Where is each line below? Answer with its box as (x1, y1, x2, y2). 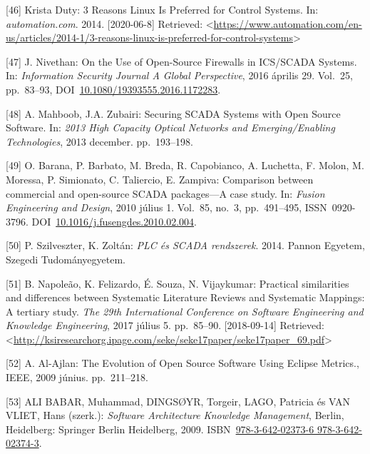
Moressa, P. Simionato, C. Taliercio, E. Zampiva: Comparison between (6, 171, 314, 186)
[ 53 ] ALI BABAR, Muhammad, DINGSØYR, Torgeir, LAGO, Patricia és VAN (6, 393, 351, 408)
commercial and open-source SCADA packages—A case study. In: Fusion (6, 186, 325, 201)
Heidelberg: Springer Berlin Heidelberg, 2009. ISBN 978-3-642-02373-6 (6, 421, 314, 436)
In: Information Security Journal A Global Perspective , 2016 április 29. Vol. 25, (6, 68, 353, 83)
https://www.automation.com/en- (213, 16, 362, 31)
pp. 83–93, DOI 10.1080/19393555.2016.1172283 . (6, 81, 221, 96)
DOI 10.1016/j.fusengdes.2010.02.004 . (31, 213, 197, 228)
